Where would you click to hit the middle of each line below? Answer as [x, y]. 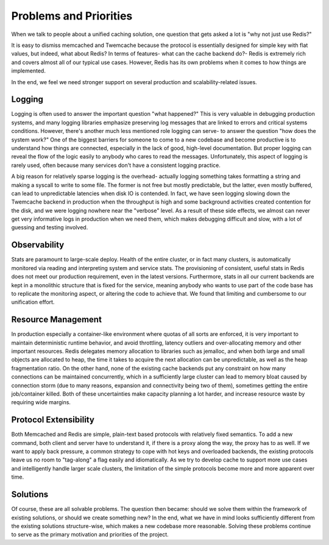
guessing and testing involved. [50, 227]
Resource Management [56, 320]
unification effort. [33, 302]
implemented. [28, 71]
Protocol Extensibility [53, 420]
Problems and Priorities [72, 16]
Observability [38, 245]
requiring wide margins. [41, 402]
